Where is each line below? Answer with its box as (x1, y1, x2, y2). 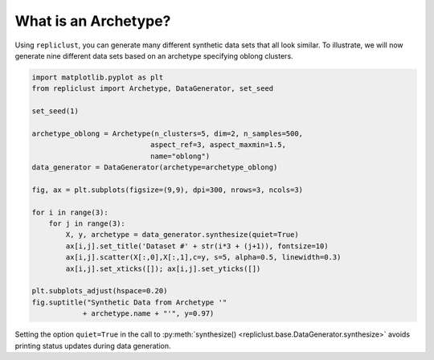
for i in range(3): (31, 207, 108, 217)
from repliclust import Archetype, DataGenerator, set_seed (31, 84, 274, 93)
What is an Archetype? (14, 12, 171, 30)
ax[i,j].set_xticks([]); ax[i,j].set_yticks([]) (65, 264, 261, 273)
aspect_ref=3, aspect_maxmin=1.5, (149, 141, 287, 149)
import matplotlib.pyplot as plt (31, 72, 164, 82)
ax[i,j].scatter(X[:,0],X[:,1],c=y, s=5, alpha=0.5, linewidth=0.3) (65, 253, 342, 262)
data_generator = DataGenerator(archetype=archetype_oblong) (31, 163, 278, 172)
